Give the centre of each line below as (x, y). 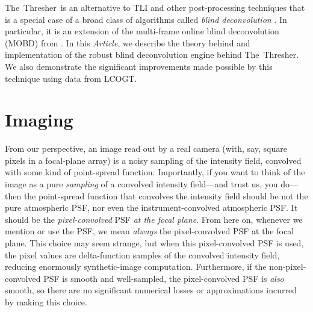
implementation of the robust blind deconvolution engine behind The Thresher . (152, 55)
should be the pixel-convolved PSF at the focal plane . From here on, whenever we (154, 219)
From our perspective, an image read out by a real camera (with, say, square (146, 148)
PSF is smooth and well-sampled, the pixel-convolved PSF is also (164, 278)
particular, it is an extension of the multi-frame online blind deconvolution (142, 31)
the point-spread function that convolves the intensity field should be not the (166, 195)
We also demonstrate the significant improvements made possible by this (139, 66)
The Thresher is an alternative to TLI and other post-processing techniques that (155, 7)
